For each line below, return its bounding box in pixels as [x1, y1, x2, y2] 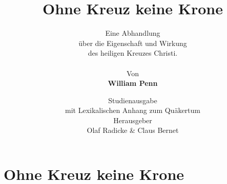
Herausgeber [113, 114, 152, 125]
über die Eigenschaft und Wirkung [78, 37, 187, 48]
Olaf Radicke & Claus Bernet [87, 125, 179, 135]
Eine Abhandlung [105, 28, 160, 38]
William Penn [108, 78, 158, 88]
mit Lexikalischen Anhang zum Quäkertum [65, 105, 200, 116]
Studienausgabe [108, 95, 157, 105]
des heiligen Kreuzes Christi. [88, 48, 178, 58]
